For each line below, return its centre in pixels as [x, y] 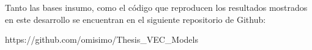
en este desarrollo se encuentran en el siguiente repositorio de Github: [136, 19]
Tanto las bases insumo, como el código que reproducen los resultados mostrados [156, 7]
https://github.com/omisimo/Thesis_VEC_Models [102, 39]
